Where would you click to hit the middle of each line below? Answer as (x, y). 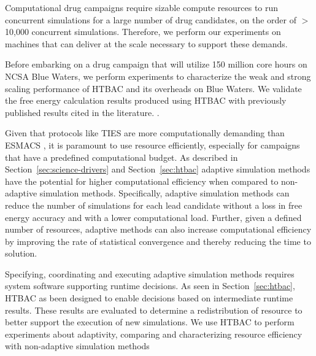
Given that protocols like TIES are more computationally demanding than (145, 133)
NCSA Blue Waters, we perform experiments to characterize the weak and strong (158, 76)
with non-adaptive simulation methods (77, 346)
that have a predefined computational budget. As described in (121, 157)
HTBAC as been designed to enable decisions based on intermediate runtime (149, 298)
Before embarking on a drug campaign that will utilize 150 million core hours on (156, 64)
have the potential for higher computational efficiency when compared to (142, 181)
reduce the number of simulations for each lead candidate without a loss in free (154, 205)
